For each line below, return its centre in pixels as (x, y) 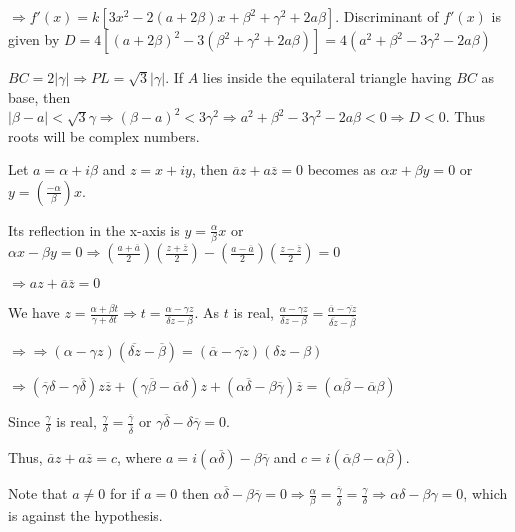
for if (124, 493)
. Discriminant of (387, 16)
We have (34, 312)
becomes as (341, 169)
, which (485, 493)
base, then (39, 96)
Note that (38, 493)
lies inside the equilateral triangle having (327, 77)
